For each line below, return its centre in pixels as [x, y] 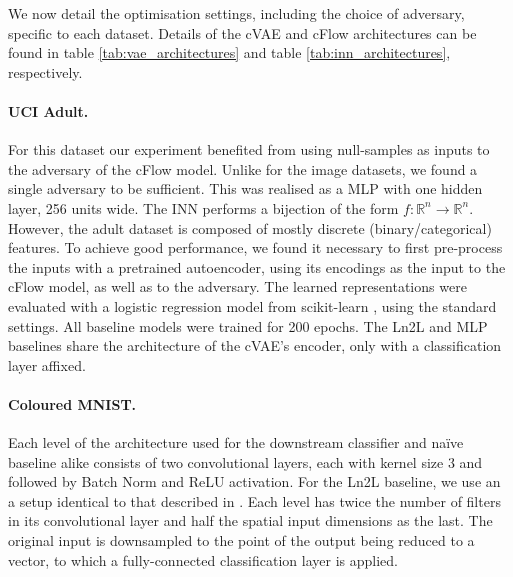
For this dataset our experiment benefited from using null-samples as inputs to [249, 149]
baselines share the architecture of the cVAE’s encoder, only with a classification [255, 345]
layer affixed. [47, 364]
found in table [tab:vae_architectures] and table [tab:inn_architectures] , [229, 52]
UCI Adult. [48, 110]
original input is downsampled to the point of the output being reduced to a [241, 540]
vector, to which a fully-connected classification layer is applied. [203, 559]
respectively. [45, 71]
